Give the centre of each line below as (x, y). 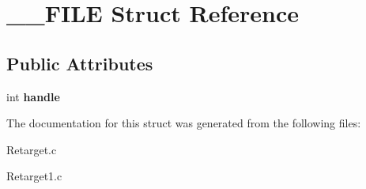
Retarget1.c (34, 176)
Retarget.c (32, 149)
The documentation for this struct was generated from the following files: (184, 123)
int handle (33, 96)
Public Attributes (80, 63)
